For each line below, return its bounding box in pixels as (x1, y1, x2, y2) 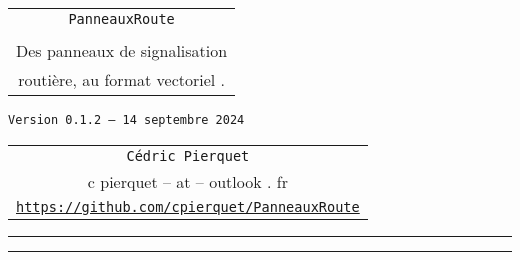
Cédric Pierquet (126, 147, 250, 164)
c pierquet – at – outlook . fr (87, 169, 288, 193)
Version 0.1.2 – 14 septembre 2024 (8, 113, 245, 127)
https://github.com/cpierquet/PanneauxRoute (16, 198, 360, 215)
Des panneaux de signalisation (16, 39, 228, 62)
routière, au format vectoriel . (18, 68, 226, 91)
